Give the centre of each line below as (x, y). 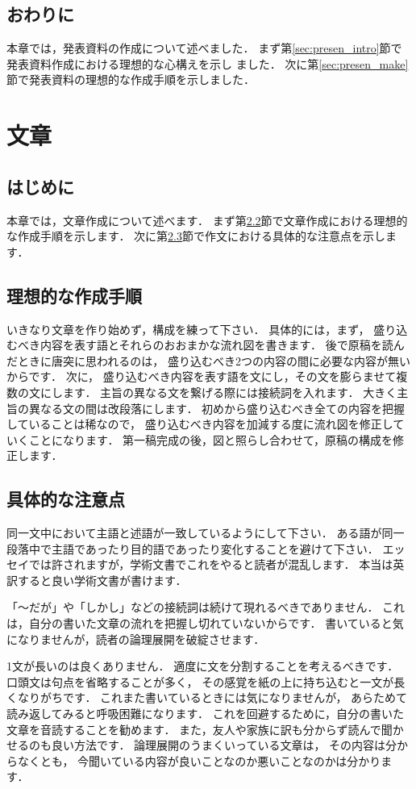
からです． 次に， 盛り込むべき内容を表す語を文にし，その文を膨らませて (202, 376)
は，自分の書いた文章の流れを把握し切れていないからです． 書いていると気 (205, 623)
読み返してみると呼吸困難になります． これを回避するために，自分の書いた (205, 714)
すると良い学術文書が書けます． (102, 580)
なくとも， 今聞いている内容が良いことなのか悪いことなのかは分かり (199, 760)
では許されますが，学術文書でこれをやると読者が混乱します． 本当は (211, 564)
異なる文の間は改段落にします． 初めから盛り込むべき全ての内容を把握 (217, 408)
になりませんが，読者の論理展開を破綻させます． (136, 639)
